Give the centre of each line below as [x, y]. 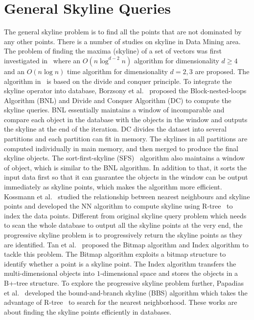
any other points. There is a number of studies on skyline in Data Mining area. [122, 41]
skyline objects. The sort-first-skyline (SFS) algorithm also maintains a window [125, 158]
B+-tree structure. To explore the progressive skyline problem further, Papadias [124, 282]
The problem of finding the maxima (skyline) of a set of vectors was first [113, 51]
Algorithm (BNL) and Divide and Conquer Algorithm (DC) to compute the [118, 100]
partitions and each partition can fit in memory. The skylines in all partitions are [126, 139]
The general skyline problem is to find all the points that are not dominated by [123, 32]
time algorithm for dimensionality [117, 71]
